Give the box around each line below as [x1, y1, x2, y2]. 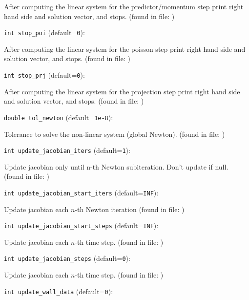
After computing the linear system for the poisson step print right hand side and [4, 43, 246, 54]
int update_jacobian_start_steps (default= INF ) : [4, 220, 159, 231]
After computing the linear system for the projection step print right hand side [4, 86, 240, 96]
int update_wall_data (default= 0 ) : [4, 286, 113, 296]
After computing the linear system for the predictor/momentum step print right [4, 1, 244, 11]
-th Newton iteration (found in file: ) [75, 204, 185, 214]
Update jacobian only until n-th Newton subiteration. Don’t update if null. [4, 161, 228, 171]
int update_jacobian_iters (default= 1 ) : [4, 145, 130, 155]
